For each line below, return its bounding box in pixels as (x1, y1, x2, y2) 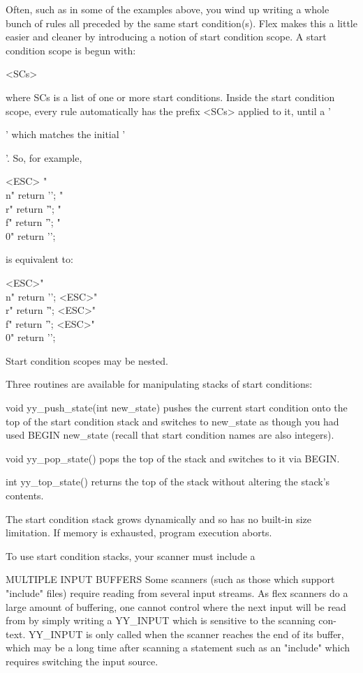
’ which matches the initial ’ (6, 127, 126, 142)
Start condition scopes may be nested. (6, 353, 168, 368)
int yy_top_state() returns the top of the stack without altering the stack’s (6, 474, 330, 489)
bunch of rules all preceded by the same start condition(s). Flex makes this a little (6, 15, 357, 30)
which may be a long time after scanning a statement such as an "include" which (6, 640, 350, 655)
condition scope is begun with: (6, 43, 136, 57)
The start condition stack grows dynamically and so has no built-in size (6, 511, 312, 526)
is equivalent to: (6, 252, 73, 266)
